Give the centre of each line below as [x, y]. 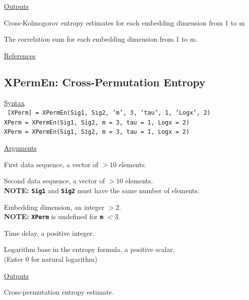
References [20, 55]
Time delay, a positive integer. [49, 233]
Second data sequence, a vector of [55, 181]
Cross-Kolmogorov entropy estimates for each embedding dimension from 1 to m [124, 22]
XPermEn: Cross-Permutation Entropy [105, 82]
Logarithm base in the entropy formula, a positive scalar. [90, 249]
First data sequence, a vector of [51, 164]
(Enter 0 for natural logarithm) [51, 259]
